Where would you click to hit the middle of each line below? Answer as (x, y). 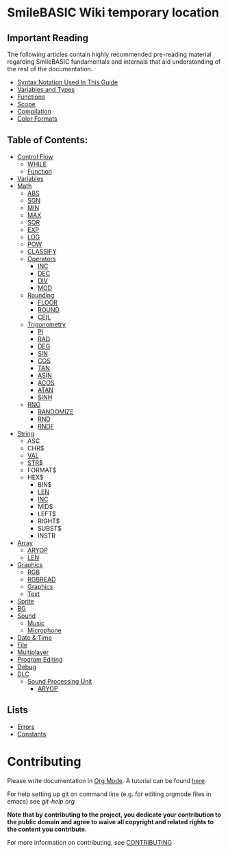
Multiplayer (33, 652)
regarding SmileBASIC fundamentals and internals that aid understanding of (114, 62)
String (26, 433)
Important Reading (48, 38)
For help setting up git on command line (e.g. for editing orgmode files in (109, 794)
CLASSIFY (42, 251)
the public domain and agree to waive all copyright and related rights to (111, 821)
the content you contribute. (47, 829)
